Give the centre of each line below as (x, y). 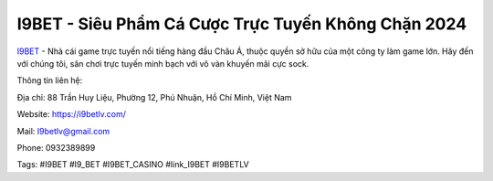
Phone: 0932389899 (56, 147)
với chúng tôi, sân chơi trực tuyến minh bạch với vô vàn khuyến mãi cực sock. (163, 63)
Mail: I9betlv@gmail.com (63, 131)
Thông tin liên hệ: (50, 80)
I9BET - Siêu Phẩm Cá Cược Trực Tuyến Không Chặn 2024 (242, 24)
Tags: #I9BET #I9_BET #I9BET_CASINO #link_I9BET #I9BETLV (133, 165)
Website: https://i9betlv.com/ (72, 114)
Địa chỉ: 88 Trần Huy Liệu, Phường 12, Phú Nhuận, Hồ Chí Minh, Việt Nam (154, 97)
